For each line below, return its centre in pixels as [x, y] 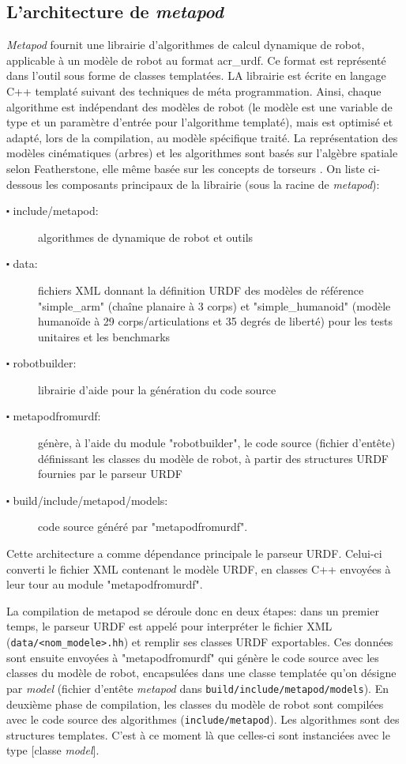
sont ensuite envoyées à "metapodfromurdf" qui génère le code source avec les [193, 657]
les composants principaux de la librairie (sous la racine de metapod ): [212, 184]
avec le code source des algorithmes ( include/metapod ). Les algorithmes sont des [203, 719]
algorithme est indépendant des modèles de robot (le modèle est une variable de [199, 106]
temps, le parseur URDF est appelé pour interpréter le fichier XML [169, 626]
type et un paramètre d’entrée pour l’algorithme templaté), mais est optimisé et [200, 122]
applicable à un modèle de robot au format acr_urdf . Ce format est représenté [196, 60]
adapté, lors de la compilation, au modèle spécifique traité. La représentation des [202, 137]
